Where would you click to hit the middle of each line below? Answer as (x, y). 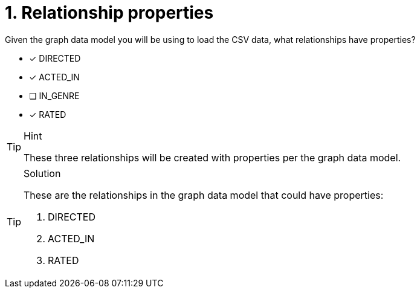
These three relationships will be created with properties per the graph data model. (212, 157)
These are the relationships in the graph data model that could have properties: (204, 195)
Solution (42, 173)
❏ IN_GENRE (54, 95)
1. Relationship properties (109, 13)
